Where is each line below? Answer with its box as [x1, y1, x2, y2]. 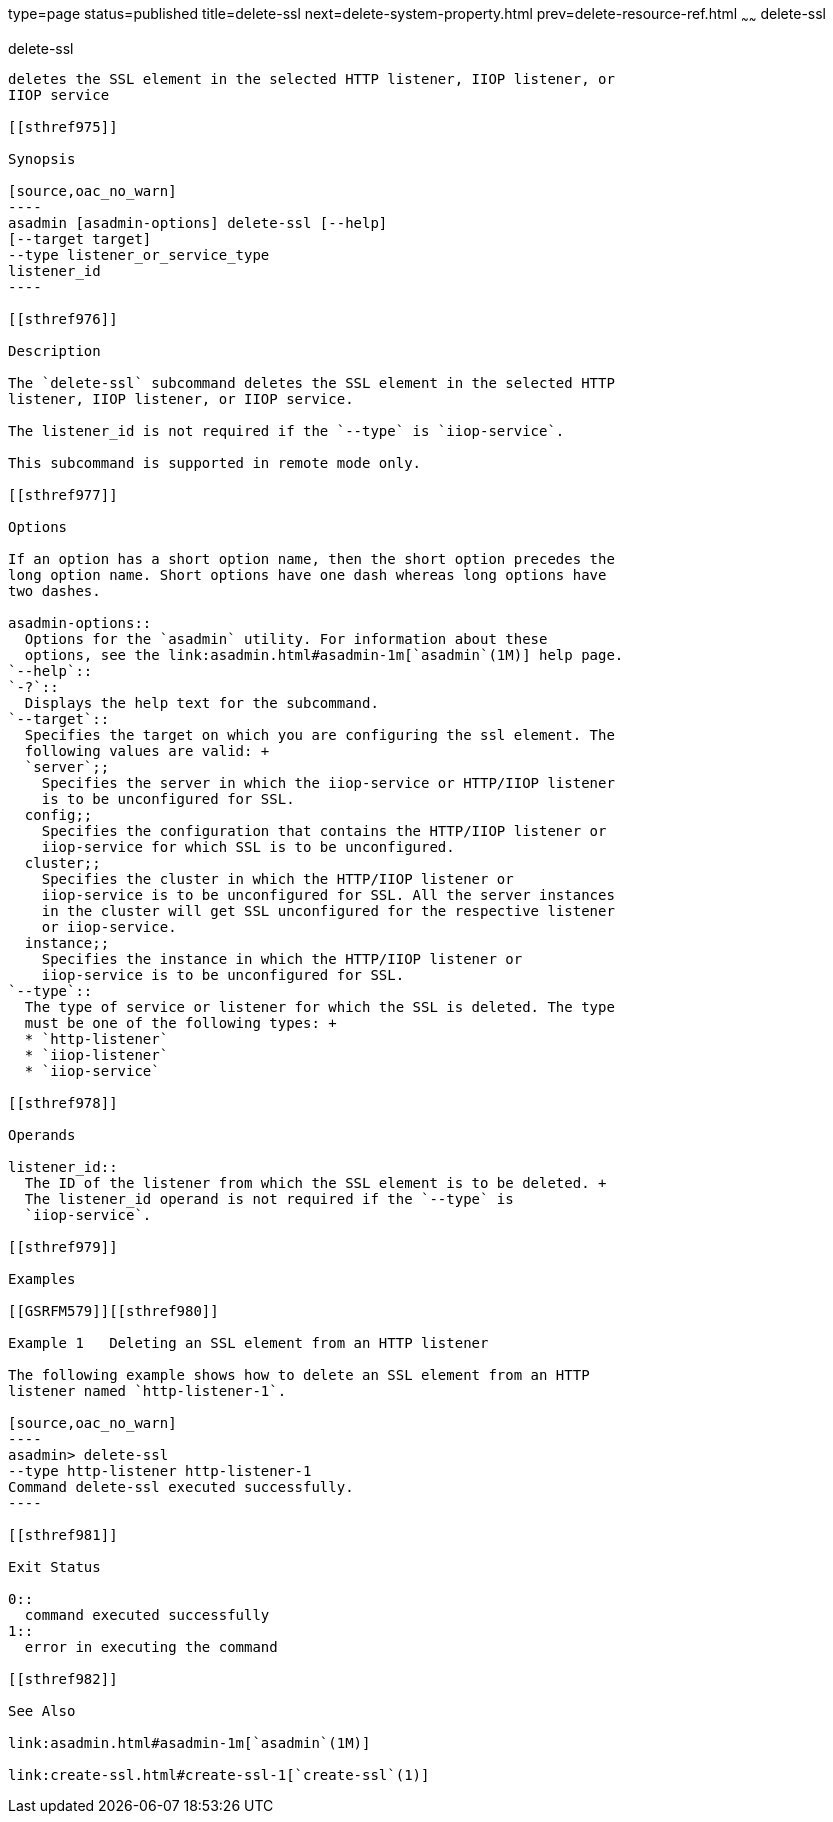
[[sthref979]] [8, 1238, 118, 1255]
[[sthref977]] [8, 486, 118, 503]
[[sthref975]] [8, 118, 118, 135]
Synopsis [8, 150, 76, 167]
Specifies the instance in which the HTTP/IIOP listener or [41, 950, 523, 967]
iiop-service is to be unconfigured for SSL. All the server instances [41, 886, 615, 903]
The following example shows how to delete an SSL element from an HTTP [8, 1366, 590, 1383]
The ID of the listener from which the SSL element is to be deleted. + [24, 1174, 607, 1191]
